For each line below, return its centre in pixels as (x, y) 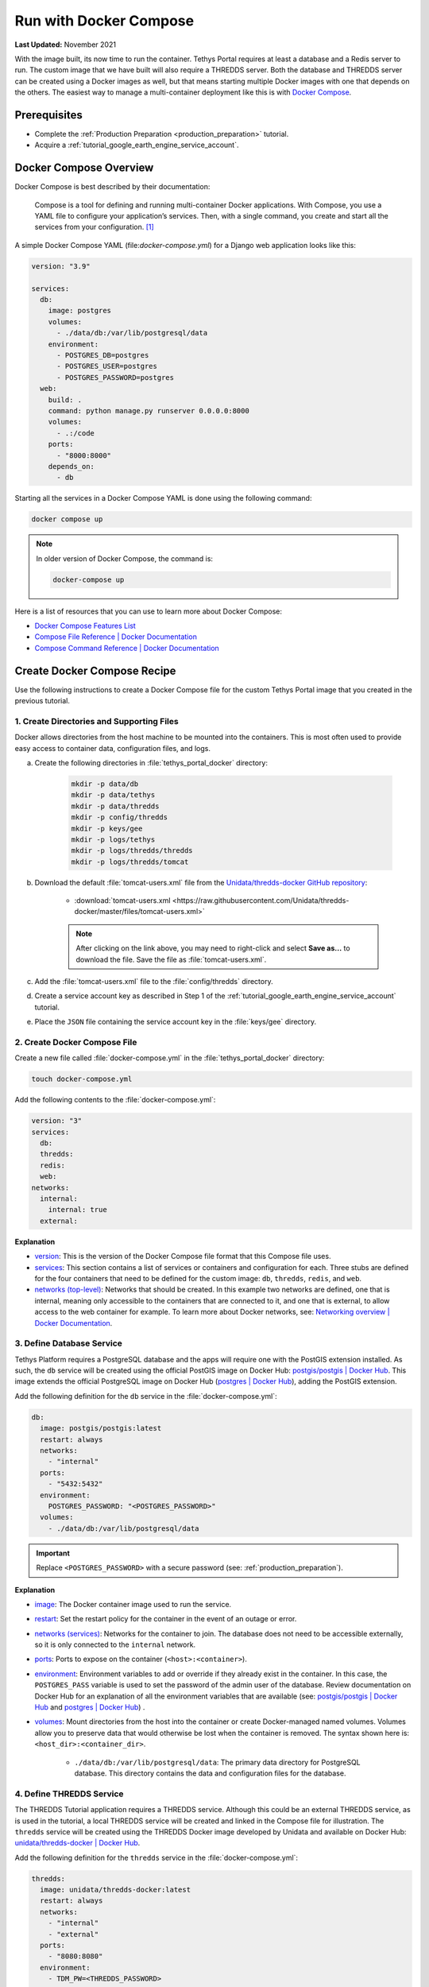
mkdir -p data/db (105, 784)
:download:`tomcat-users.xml (122, 901)
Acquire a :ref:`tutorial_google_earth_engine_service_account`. (137, 145)
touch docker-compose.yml (82, 1079)
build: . (65, 400)
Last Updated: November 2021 (66, 45)
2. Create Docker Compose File (76, 1042)
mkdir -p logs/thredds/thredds (132, 851)
